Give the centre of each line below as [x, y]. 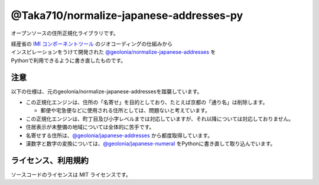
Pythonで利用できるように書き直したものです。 [69, 60]
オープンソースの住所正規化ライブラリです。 [65, 33]
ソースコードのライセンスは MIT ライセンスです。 [71, 174]
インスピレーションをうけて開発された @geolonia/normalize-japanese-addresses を [113, 52]
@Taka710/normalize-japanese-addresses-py [127, 15]
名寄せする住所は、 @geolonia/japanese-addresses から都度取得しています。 [119, 135]
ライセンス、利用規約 [50, 160]
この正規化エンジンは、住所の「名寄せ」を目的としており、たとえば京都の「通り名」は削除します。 [147, 102]
